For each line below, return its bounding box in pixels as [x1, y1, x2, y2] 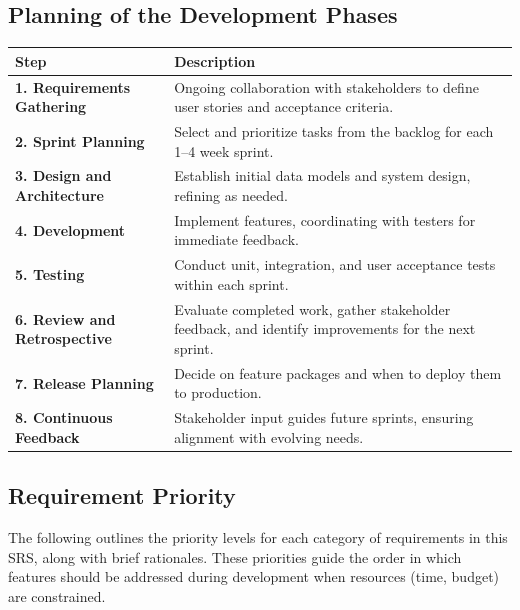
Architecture [15, 185, 104, 206]
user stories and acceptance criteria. [174, 96, 394, 117]
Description [174, 50, 256, 71]
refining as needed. [174, 185, 288, 206]
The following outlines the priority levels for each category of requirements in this [8, 527, 508, 548]
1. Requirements [15, 76, 131, 97]
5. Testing [15, 264, 85, 285]
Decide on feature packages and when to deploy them [174, 362, 502, 383]
